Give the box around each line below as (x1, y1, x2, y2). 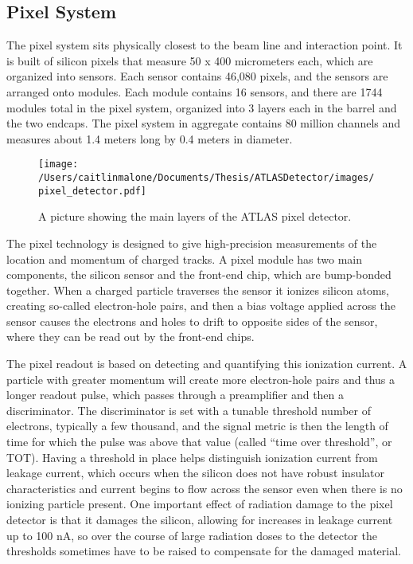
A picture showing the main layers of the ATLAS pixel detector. (38, 208, 352, 225)
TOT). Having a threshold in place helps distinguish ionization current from (6, 448, 378, 465)
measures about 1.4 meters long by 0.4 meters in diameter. (6, 130, 293, 147)
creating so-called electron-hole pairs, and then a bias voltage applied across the (6, 297, 395, 314)
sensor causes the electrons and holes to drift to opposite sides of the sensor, (6, 312, 378, 329)
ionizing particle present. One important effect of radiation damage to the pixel (6, 495, 393, 512)
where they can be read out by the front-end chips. (6, 328, 255, 345)
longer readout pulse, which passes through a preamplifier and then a (6, 386, 345, 403)
